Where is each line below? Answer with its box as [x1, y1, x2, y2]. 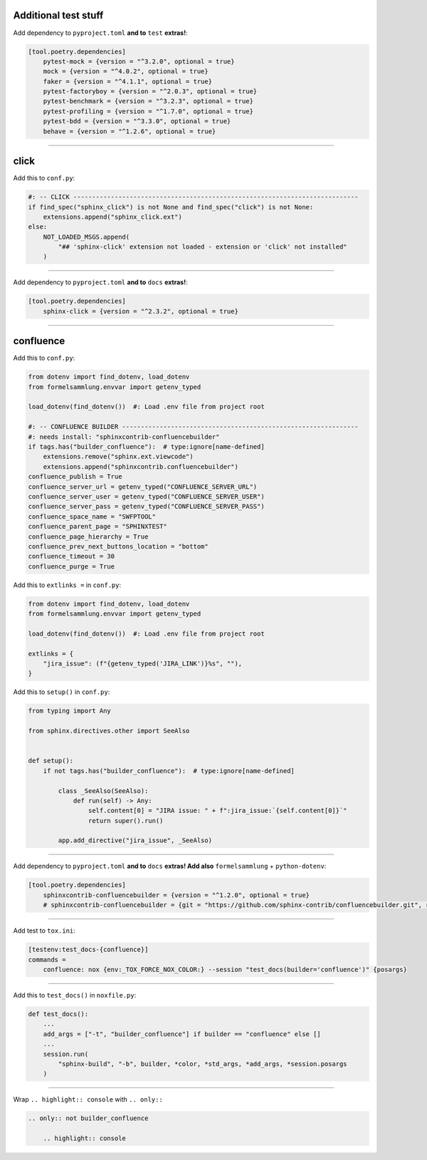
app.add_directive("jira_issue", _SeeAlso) [58, 837, 213, 844]
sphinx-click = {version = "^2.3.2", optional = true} [43, 307, 238, 315]
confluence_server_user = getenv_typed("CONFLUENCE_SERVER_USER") [28, 492, 265, 500]
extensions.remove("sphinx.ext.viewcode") [43, 452, 194, 461]
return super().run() [88, 817, 164, 824]
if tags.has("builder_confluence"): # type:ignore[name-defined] [28, 442, 265, 451]
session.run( [43, 1050, 89, 1058]
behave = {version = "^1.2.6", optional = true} [43, 127, 216, 135]
